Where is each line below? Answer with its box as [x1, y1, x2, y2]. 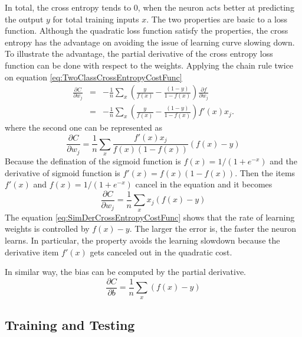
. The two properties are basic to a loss [146, 12, 288, 25]
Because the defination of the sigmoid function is [5, 155, 181, 167]
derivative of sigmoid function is [5, 166, 120, 179]
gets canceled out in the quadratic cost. [90, 245, 232, 258]
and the [270, 155, 297, 167]
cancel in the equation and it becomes [135, 178, 273, 190]
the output [5, 12, 44, 25]
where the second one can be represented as [5, 121, 163, 134]
